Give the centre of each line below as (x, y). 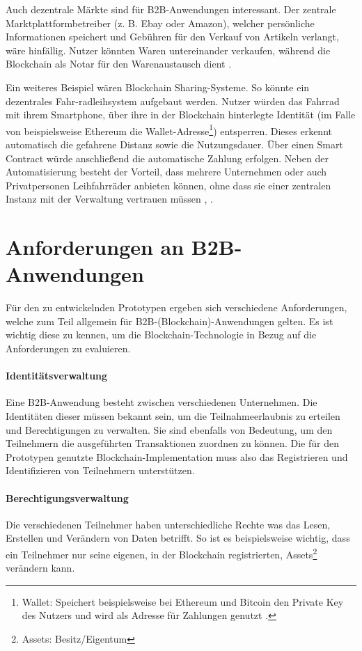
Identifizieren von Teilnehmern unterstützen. (100, 470)
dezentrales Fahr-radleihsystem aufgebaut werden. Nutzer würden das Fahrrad (173, 101)
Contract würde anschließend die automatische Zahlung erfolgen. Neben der (167, 158)
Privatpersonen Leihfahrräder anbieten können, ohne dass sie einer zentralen (168, 185)
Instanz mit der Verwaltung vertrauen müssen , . (109, 199)
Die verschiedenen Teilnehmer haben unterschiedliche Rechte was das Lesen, (168, 524)
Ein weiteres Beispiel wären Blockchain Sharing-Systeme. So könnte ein (158, 87)
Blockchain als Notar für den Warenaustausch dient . (119, 64)
